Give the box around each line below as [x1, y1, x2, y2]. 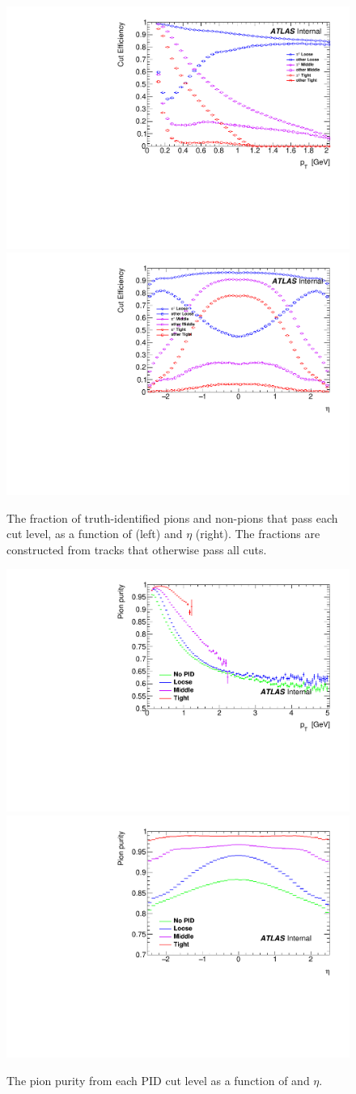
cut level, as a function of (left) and [6, 525, 183, 542]
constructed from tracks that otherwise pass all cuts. [6, 541, 267, 558]
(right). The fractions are [195, 525, 320, 542]
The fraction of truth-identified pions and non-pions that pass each [6, 509, 338, 526]
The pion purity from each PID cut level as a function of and [6, 1071, 310, 1088]
